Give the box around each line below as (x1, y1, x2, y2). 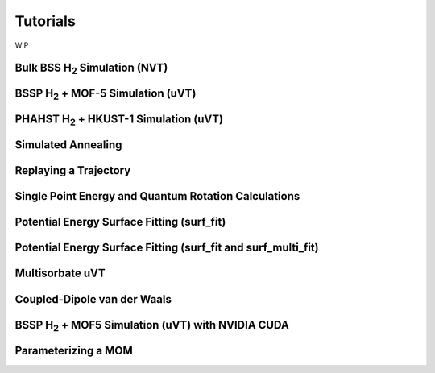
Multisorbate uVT (14, 267, 106, 280)
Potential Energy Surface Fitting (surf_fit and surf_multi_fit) (14, 241, 319, 255)
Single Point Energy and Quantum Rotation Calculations (14, 189, 300, 203)
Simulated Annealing (14, 138, 122, 152)
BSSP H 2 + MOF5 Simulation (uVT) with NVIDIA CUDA (14, 318, 289, 334)
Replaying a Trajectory (14, 164, 131, 177)
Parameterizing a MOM (14, 343, 133, 358)
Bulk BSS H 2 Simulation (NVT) (14, 61, 168, 77)
